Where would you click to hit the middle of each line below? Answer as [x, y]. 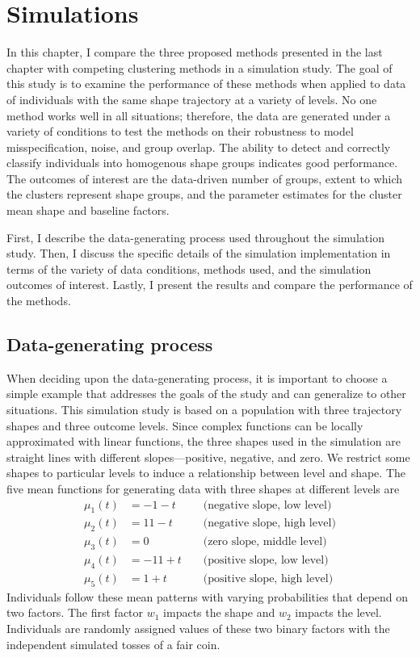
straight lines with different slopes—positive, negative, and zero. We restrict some [208, 457]
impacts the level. [338, 612]
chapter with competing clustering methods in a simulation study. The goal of [199, 67]
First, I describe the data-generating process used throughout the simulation [195, 237]
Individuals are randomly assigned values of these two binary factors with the [198, 628]
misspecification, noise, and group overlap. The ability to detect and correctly [199, 147]
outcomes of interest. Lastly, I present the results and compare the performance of [210, 285]
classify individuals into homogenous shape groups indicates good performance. [202, 163]
